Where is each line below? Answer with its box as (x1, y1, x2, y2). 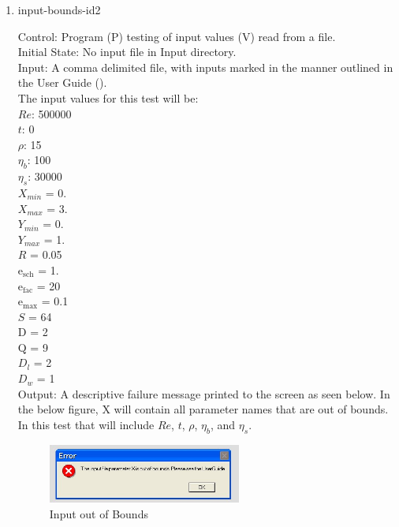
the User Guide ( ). (17, 74, 107, 91)
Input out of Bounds (49, 505, 148, 521)
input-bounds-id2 (17, 2, 101, 17)
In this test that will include (17, 416, 155, 432)
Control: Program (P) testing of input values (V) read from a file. (17, 28, 336, 44)
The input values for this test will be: (17, 89, 199, 106)
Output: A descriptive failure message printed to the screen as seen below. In (17, 385, 390, 402)
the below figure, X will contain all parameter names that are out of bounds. (17, 401, 389, 417)
